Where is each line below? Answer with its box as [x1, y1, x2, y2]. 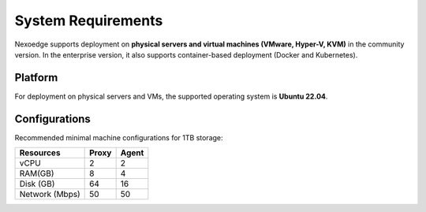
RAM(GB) [19, 168, 54, 179]
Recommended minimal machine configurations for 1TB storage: [14, 132, 224, 142]
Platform [14, 71, 58, 84]
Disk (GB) [19, 178, 55, 189]
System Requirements [14, 12, 163, 29]
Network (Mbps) [19, 189, 80, 200]
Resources [19, 147, 61, 158]
